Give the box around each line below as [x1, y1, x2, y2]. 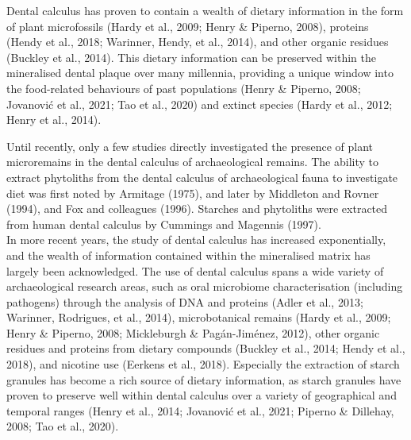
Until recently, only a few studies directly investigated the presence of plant [6, 137, 374, 154]
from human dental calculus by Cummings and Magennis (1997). [6, 215, 321, 232]
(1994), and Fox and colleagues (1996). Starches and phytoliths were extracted [6, 200, 388, 217]
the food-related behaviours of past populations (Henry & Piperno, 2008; [6, 79, 361, 96]
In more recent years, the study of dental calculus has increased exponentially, [6, 231, 386, 248]
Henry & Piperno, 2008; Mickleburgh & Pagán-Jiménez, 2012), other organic [6, 324, 380, 341]
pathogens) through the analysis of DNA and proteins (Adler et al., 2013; [6, 293, 363, 310]
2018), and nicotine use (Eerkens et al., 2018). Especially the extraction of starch [6, 356, 400, 372]
